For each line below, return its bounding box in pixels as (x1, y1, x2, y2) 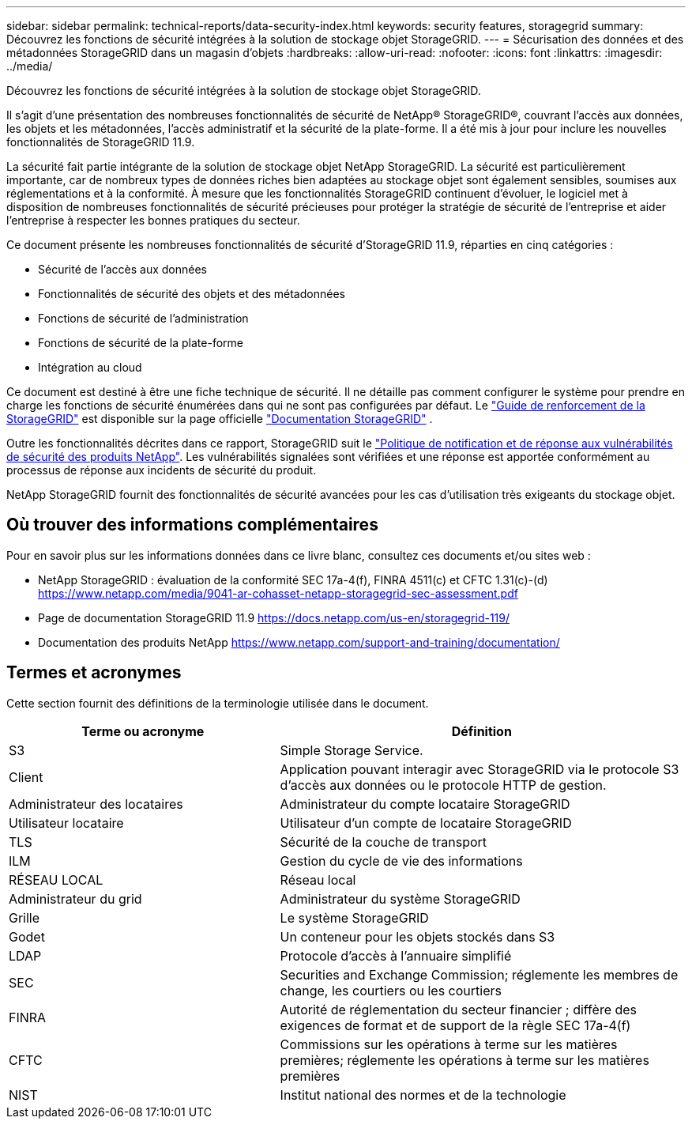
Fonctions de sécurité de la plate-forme (38, 336, 243, 349)
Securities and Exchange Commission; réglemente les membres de (280, 966, 679, 983)
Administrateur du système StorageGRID (280, 890, 521, 907)
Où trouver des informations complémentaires (6, 515, 378, 535)
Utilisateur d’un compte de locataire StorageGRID (280, 814, 572, 831)
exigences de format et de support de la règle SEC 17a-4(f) (280, 1017, 631, 1033)
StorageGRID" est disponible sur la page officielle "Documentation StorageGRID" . (6, 412, 433, 425)
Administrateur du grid (9, 890, 142, 907)
